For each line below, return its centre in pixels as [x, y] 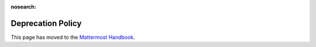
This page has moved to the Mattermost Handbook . [73, 37]
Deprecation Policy [46, 23]
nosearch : [23, 7]
